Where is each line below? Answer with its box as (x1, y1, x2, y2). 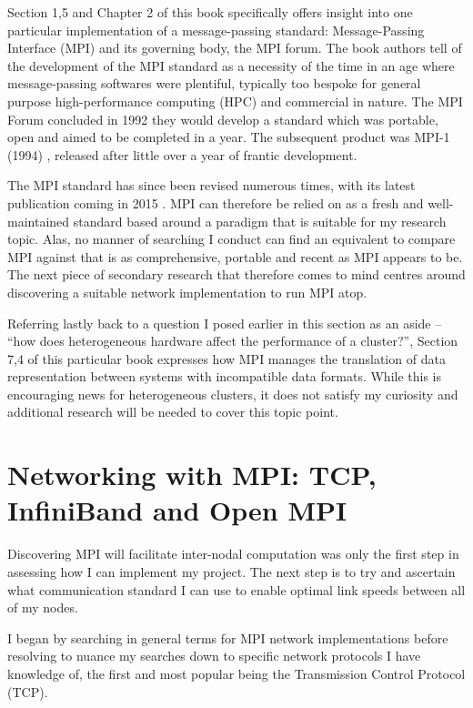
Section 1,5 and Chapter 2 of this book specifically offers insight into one (7, 3, 413, 21)
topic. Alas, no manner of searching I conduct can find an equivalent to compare (7, 229, 456, 248)
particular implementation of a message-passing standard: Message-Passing (7, 20, 425, 39)
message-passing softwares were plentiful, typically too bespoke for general (7, 74, 421, 93)
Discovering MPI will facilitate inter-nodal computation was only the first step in (7, 544, 459, 563)
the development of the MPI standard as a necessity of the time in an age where (7, 56, 455, 75)
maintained (7, 211, 70, 230)
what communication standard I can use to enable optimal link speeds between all (7, 580, 466, 599)
